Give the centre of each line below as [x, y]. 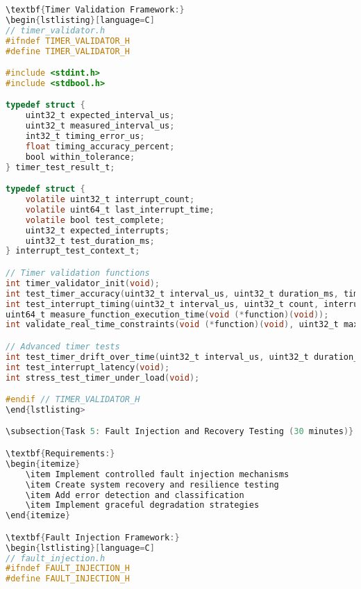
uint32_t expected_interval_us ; [100, 116]
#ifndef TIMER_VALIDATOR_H [68, 41]
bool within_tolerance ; [80, 157]
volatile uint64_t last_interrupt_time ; [120, 209]
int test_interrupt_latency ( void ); [88, 367]
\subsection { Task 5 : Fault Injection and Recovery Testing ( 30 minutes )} [180, 432]
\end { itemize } [38, 516]
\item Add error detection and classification [135, 495]
